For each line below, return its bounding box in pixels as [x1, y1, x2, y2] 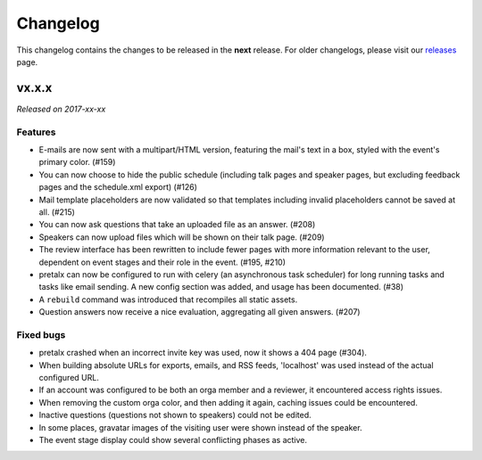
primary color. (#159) [38, 157, 116, 168]
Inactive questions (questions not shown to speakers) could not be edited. [38, 410, 312, 421]
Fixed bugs [16, 328, 66, 341]
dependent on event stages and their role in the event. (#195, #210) [38, 257, 286, 267]
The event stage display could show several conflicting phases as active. [38, 434, 308, 445]
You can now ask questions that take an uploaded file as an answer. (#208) [38, 219, 316, 230]
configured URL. [38, 372, 100, 382]
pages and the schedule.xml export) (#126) [38, 182, 198, 193]
